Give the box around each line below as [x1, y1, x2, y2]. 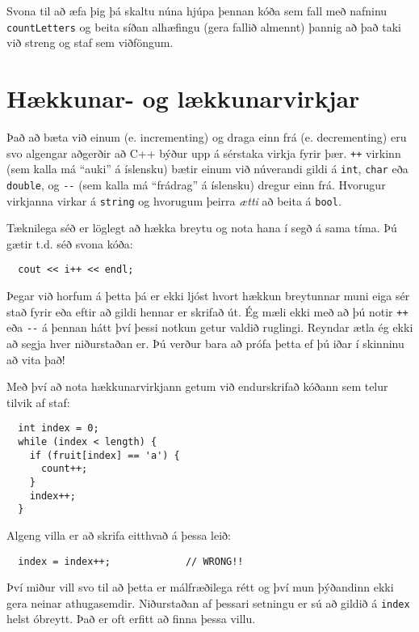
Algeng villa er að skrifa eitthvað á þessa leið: [6, 526, 231, 543]
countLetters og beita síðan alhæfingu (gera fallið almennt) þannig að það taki [6, 18, 401, 35]
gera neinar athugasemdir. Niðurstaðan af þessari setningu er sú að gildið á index [6, 594, 410, 611]
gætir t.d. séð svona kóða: [6, 235, 133, 252]
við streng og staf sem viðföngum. [6, 34, 174, 51]
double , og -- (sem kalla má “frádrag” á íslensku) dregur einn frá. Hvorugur [6, 176, 386, 193]
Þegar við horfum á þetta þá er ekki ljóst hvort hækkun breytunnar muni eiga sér [6, 287, 410, 304]
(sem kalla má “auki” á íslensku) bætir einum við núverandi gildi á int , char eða [6, 160, 409, 177]
